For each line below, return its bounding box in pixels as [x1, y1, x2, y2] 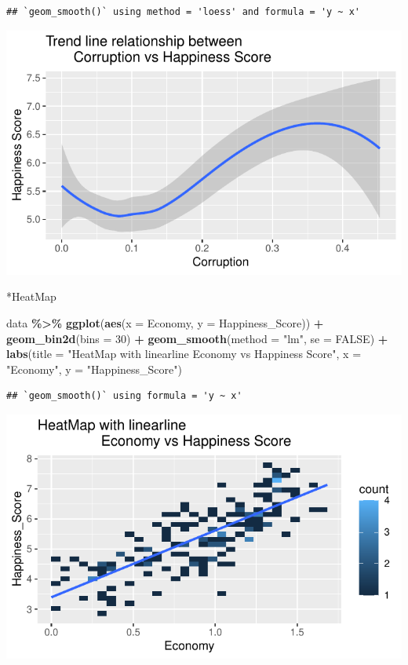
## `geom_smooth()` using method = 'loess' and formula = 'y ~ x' [6, 6, 361, 17]
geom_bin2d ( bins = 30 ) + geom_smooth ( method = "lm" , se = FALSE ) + [6, 330, 388, 346]
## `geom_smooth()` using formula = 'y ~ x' [6, 390, 242, 402]
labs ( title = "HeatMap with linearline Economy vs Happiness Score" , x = [6, 345, 362, 362]
